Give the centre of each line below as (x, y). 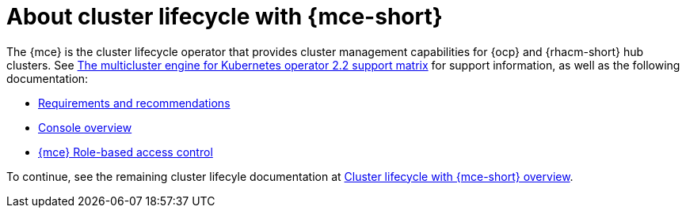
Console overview (85, 127)
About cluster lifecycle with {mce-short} (225, 17)
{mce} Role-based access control (126, 152)
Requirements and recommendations (134, 103)
